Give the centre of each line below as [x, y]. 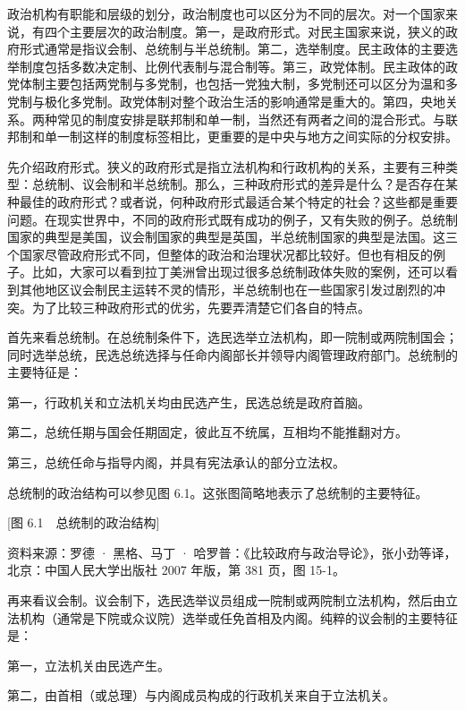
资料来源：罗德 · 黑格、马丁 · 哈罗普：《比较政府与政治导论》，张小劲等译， [232, 552]
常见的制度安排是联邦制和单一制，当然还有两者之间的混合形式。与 [251, 119]
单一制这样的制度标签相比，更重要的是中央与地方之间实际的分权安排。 [251, 137]
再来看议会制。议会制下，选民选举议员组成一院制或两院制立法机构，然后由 [226, 600]
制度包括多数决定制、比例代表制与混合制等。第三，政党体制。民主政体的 [232, 66]
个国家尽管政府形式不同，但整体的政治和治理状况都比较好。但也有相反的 [220, 254]
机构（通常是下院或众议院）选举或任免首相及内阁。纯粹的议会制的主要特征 [238, 617]
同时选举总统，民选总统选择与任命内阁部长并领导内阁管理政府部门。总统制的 [232, 354]
